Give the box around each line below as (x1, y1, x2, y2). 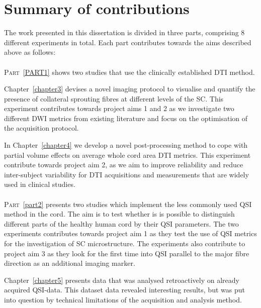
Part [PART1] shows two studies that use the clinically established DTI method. (4, 66, 255, 77)
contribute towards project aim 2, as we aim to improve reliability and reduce (4, 159, 243, 170)
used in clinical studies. (4, 179, 75, 189)
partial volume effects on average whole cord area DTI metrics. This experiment (4, 149, 251, 160)
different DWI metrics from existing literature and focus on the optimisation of (4, 113, 248, 123)
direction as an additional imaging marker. (4, 258, 135, 268)
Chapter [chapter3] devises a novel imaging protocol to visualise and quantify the (4, 83, 255, 94)
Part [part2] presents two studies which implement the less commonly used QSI (4, 198, 252, 209)
